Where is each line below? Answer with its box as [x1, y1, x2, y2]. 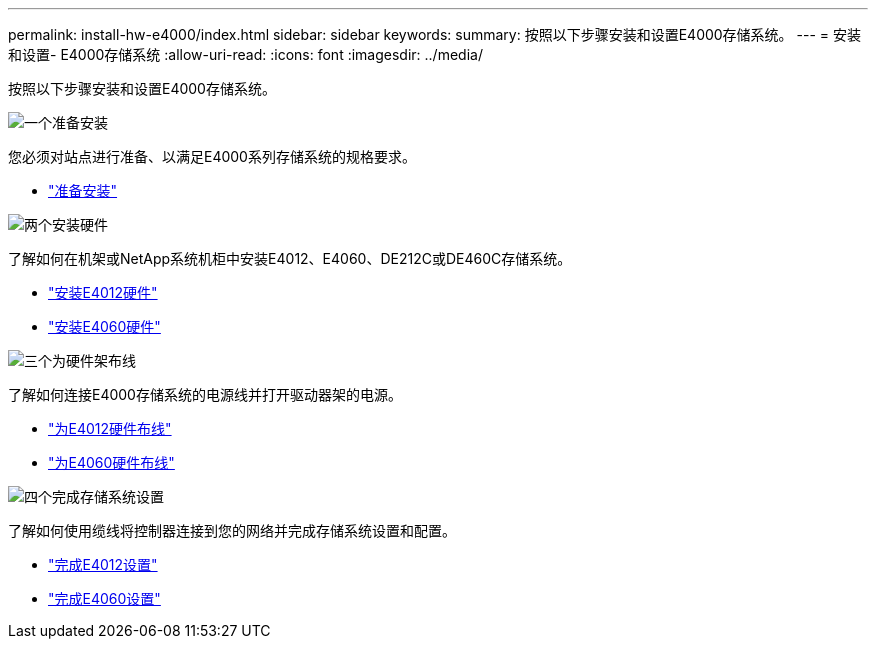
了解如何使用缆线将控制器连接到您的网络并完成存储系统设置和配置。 [8, 522, 456, 539]
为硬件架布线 [52, 352, 136, 369]
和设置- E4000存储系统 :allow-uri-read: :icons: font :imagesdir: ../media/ [8, 46, 483, 63]
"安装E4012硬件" [48, 284, 158, 301]
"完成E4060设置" [48, 590, 161, 607]
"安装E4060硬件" [48, 318, 161, 335]
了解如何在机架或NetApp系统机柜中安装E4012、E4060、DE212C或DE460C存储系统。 [8, 250, 572, 267]
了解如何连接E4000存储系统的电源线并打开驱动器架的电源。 [8, 386, 402, 403]
